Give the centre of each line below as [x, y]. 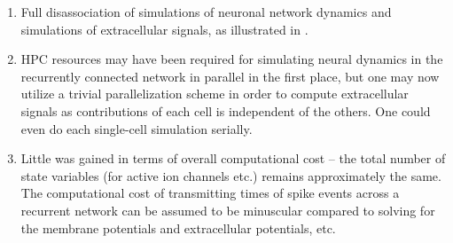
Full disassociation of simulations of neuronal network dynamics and [206, 12]
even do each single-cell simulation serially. [137, 128]
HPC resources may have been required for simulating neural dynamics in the [232, 59]
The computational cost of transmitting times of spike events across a [210, 193]
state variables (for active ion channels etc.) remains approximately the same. [231, 175]
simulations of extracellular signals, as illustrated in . [164, 29]
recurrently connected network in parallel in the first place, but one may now [230, 76]
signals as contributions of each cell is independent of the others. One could [226, 110]
